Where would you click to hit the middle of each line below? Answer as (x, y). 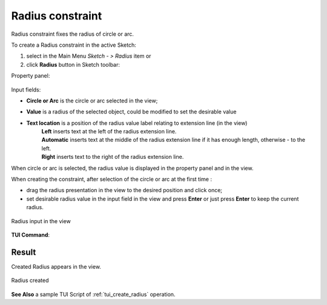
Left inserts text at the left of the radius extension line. (109, 132)
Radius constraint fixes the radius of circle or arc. (73, 34)
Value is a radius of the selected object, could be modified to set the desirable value (131, 112)
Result (24, 252)
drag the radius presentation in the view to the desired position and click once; (124, 190)
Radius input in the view (41, 221)
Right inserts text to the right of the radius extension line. (113, 157)
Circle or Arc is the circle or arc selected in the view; (92, 101)
